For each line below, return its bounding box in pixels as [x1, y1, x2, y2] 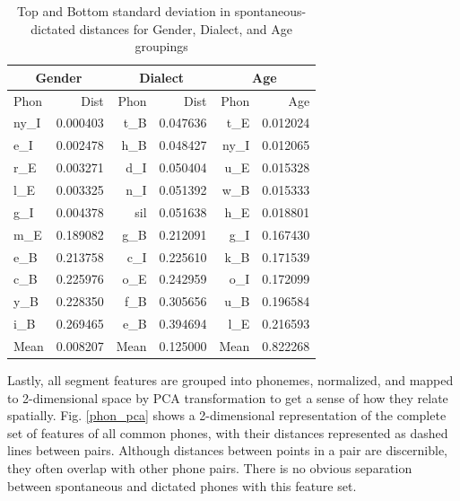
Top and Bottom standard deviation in [17, 2, 231, 20]
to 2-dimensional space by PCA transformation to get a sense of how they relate [7, 388, 448, 407]
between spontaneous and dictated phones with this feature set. [7, 476, 357, 495]
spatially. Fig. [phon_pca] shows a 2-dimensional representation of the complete [7, 406, 447, 425]
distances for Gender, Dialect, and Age [79, 19, 293, 38]
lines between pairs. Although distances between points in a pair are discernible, [7, 441, 448, 460]
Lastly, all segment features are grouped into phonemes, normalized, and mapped [7, 371, 454, 389]
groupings [135, 37, 188, 56]
